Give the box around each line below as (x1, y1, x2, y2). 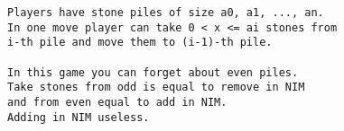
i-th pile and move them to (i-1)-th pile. (7, 36, 273, 49)
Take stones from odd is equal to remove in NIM (7, 81, 305, 94)
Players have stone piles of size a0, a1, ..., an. (7, 6, 324, 19)
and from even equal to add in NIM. (7, 95, 228, 109)
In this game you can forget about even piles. (7, 65, 299, 79)
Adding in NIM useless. (7, 110, 150, 124)
